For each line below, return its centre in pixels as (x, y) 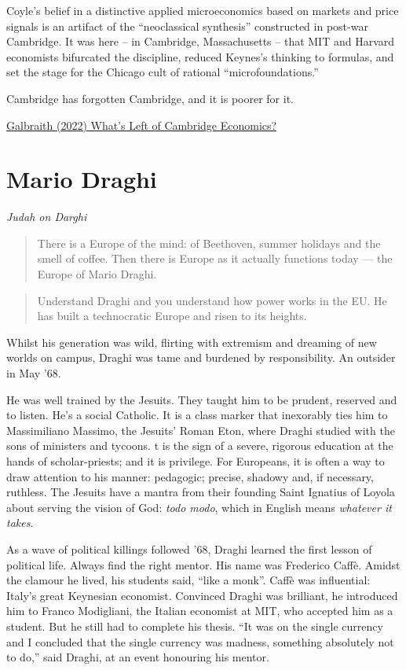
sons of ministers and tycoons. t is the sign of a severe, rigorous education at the (200, 445)
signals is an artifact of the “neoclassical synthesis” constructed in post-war (187, 26)
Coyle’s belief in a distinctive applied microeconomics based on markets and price (203, 10)
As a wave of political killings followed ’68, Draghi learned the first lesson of (189, 549)
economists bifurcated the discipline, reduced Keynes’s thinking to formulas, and (200, 56)
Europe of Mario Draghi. (97, 274)
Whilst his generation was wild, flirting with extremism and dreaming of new (192, 342)
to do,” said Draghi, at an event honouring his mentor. (138, 657)
